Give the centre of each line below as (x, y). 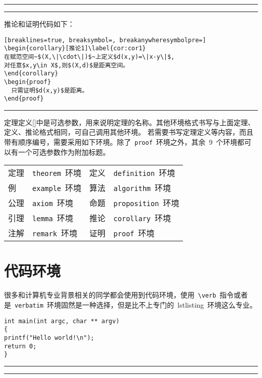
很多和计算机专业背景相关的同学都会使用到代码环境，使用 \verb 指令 (119, 295)
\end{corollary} (31, 74)
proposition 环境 (146, 203)
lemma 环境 (53, 218)
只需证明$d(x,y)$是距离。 (50, 90)
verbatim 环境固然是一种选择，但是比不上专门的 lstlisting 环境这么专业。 (136, 305)
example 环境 (57, 188)
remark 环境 (55, 233)
